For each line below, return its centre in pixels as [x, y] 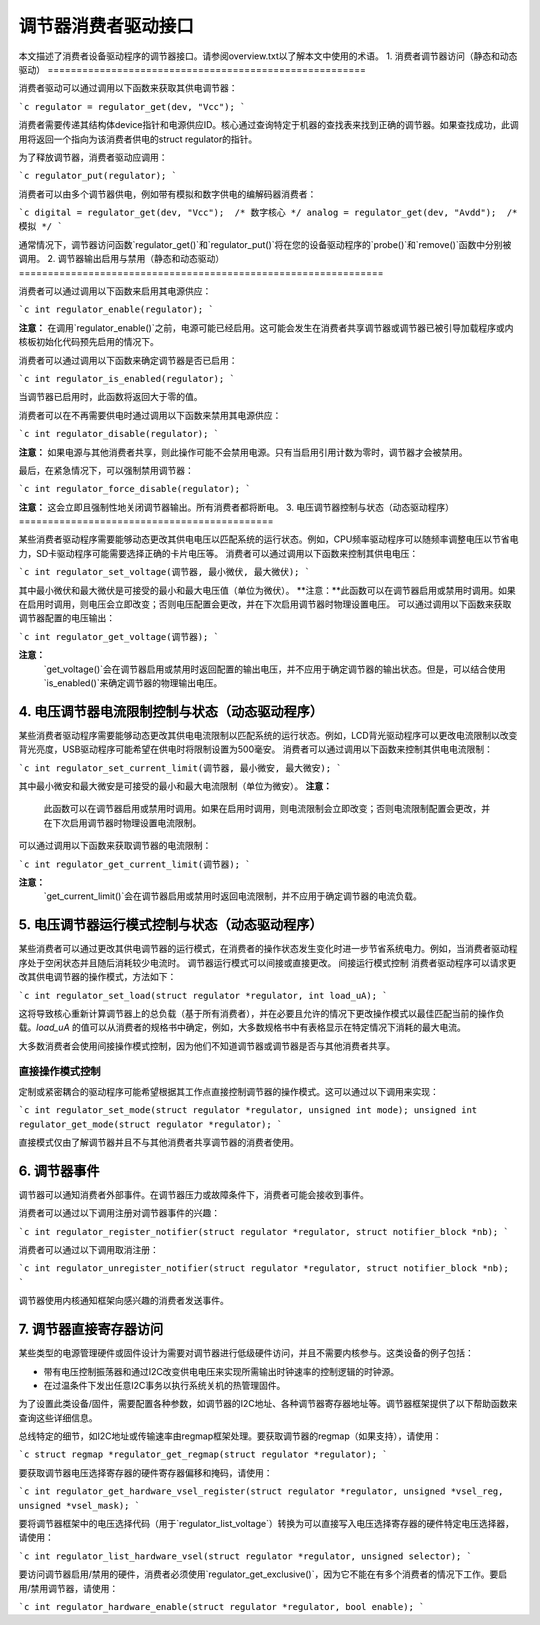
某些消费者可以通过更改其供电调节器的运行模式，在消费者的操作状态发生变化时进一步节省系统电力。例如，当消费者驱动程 [268, 949]
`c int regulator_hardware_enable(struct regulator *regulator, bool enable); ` [221, 1606]
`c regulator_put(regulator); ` [97, 176]
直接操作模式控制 [59, 1072]
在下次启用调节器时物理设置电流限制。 [122, 822]
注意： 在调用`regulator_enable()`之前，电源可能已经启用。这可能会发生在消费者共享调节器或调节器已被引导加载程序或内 [266, 327]
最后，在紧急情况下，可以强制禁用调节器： [106, 470]
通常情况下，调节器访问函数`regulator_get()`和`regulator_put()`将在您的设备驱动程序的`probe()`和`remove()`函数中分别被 [265, 244]
